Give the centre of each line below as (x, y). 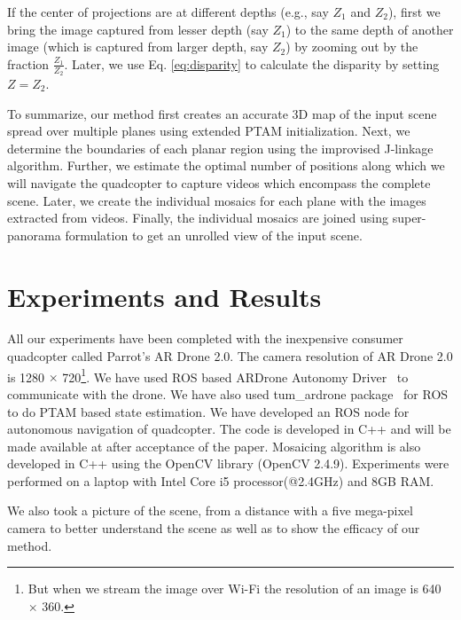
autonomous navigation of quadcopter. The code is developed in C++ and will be (229, 429)
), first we (414, 12)
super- (409, 218)
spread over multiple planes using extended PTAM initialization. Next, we (209, 131)
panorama (34, 235)
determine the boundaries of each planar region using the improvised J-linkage (220, 148)
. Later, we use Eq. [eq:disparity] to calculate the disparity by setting (252, 63)
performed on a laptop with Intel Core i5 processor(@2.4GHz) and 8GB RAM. (221, 480)
